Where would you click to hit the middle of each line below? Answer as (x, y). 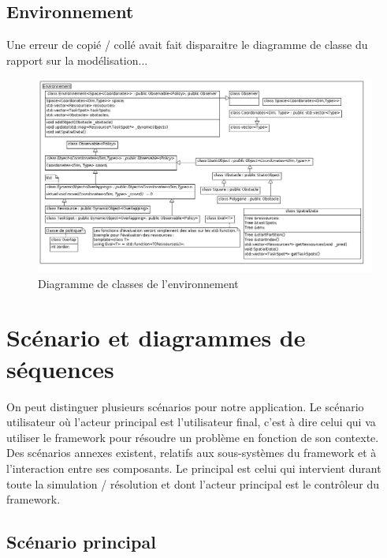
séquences (60, 368)
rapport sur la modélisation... (77, 60)
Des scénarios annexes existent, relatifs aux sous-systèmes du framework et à (192, 453)
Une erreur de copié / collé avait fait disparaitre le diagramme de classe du (187, 45)
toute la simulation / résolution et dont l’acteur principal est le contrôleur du (193, 483)
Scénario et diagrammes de (156, 337)
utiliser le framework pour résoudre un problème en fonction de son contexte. (193, 437)
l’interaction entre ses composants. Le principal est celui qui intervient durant (194, 468)
